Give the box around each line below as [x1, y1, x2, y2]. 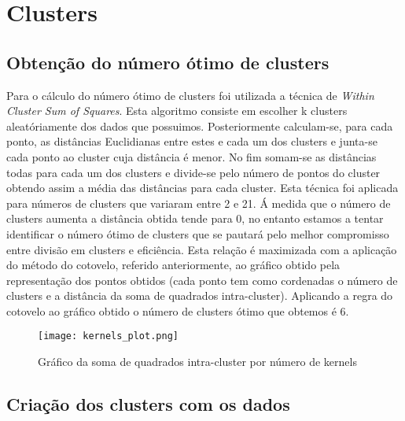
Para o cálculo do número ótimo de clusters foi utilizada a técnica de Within [6, 87, 374, 103]
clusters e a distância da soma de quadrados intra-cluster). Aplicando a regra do [6, 287, 393, 304]
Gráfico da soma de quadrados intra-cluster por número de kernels [38, 353, 357, 370]
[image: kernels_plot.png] [38, 331, 179, 342]
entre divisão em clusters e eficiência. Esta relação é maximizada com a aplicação [6, 241, 397, 257]
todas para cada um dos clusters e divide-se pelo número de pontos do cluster [6, 164, 381, 180]
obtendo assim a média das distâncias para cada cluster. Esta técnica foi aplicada [6, 179, 399, 196]
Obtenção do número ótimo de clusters [6, 50, 330, 74]
